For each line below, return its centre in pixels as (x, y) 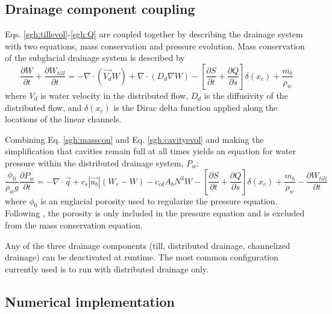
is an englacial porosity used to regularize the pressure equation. (159, 200)
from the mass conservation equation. (74, 225)
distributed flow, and (43, 107)
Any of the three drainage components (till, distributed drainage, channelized (148, 245)
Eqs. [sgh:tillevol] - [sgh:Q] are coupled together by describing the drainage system (154, 34)
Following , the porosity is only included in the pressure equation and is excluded (155, 213)
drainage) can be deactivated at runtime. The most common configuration (142, 257)
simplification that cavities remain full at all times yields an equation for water (151, 151)
